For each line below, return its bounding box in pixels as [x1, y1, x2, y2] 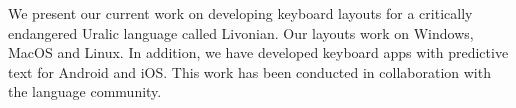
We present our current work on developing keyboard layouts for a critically [8, 3, 473, 23]
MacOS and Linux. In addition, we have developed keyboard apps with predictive [8, 42, 509, 63]
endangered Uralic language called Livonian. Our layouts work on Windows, [8, 22, 474, 43]
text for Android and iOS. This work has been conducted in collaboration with [8, 61, 491, 82]
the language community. [8, 81, 162, 102]
